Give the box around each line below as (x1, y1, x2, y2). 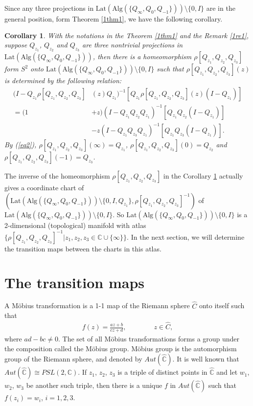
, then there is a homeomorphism (92, 51, 192, 62)
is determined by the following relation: (4, 75, 122, 86)
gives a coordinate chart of (4, 182, 84, 193)
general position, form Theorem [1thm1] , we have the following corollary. (4, 14, 223, 23)
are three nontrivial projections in (82, 40, 183, 50)
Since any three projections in (4, 3, 94, 13)
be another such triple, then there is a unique (26, 380, 162, 390)
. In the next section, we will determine (127, 231, 245, 242)
